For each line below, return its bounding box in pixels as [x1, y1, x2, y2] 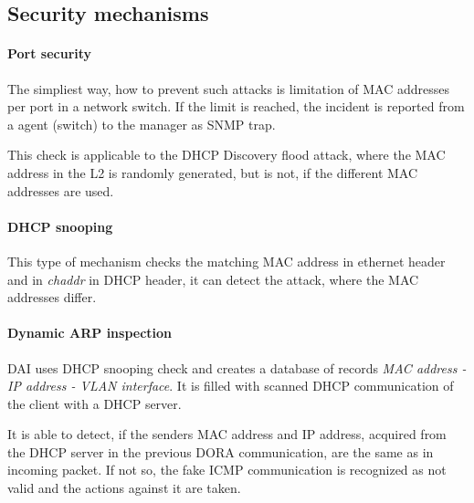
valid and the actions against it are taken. [7, 478, 241, 498]
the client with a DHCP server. [7, 393, 182, 413]
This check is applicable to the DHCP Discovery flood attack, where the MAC [7, 145, 446, 164]
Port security [7, 44, 92, 63]
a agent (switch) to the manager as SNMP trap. [7, 114, 276, 133]
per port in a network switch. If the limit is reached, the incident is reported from [7, 97, 465, 116]
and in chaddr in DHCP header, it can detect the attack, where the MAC [7, 269, 419, 288]
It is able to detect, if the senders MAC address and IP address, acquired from [7, 424, 447, 444]
